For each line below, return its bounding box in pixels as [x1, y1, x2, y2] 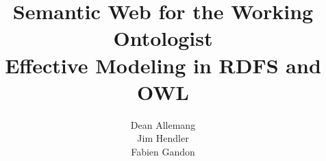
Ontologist [113, 24, 213, 52]
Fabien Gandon [131, 144, 195, 158]
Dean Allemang [130, 117, 196, 132]
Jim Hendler [137, 131, 189, 145]
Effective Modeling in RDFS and [5, 51, 321, 79]
